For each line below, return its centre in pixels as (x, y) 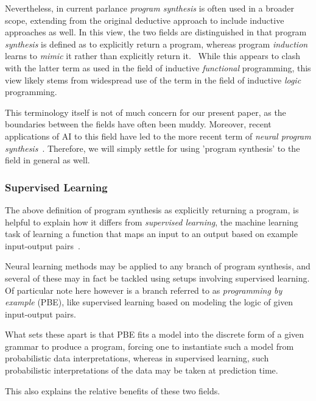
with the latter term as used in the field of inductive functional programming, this (158, 67)
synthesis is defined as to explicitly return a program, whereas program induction (156, 44)
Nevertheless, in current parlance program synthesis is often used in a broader (149, 8)
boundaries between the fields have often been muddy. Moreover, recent (138, 124)
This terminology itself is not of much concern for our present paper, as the (146, 112)
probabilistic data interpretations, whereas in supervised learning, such (137, 358)
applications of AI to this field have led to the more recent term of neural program (158, 136)
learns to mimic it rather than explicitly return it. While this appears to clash (153, 56)
